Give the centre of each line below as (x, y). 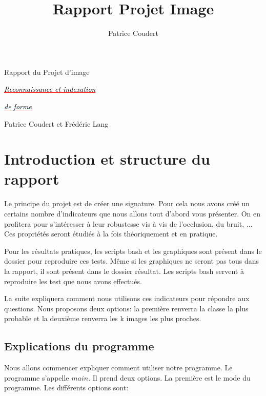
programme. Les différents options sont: (66, 388)
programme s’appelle (37, 377)
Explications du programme (79, 346)
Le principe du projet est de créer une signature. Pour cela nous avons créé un (127, 203)
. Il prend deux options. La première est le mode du (169, 377)
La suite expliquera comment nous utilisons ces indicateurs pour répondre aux (127, 298)
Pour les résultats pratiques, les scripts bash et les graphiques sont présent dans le (133, 251)
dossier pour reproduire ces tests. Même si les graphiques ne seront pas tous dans (131, 261)
